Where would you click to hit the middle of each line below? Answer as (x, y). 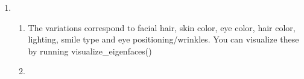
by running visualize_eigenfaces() (90, 51)
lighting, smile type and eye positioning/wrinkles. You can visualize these (163, 39)
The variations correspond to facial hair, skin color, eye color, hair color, (162, 27)
